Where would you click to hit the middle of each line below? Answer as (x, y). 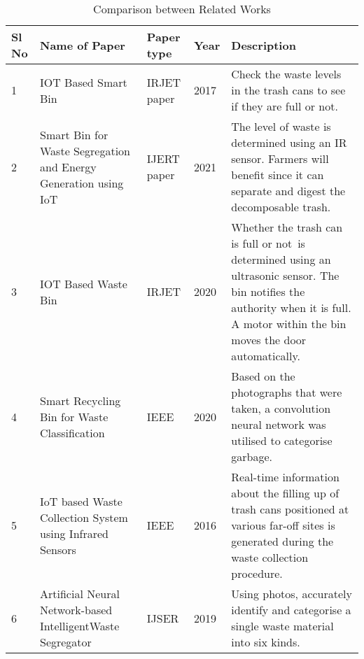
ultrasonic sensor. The (285, 275)
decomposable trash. (281, 207)
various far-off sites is (283, 525)
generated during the (282, 541)
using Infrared (74, 533)
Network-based (76, 610)
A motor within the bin (289, 324)
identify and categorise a (291, 610)
